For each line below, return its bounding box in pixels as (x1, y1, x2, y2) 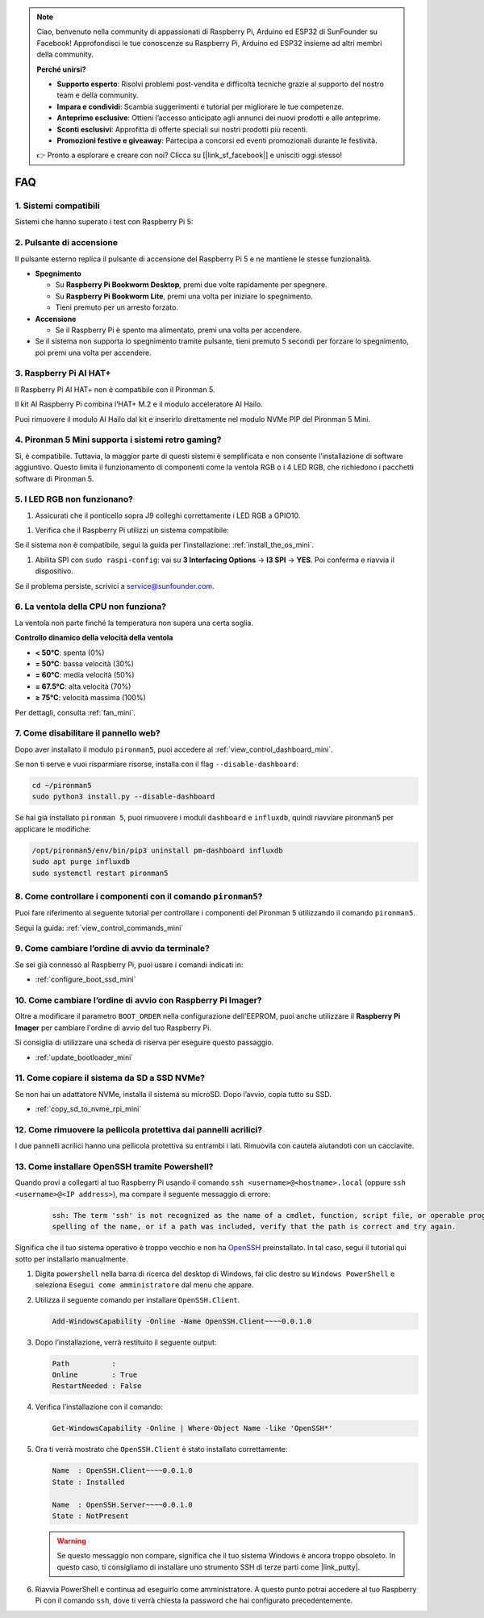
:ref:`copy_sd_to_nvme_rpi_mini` (35, 1104, 142, 1114)
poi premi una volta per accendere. (35, 348, 152, 357)
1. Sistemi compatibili (15, 200, 100, 211)
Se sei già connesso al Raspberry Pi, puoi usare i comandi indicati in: (15, 960, 244, 970)
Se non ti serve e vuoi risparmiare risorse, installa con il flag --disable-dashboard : (15, 759, 298, 769)
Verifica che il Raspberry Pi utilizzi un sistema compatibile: (35, 525, 229, 536)
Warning (56, 1536, 86, 1545)
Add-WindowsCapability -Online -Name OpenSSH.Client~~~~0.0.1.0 (52, 1316, 312, 1326)
